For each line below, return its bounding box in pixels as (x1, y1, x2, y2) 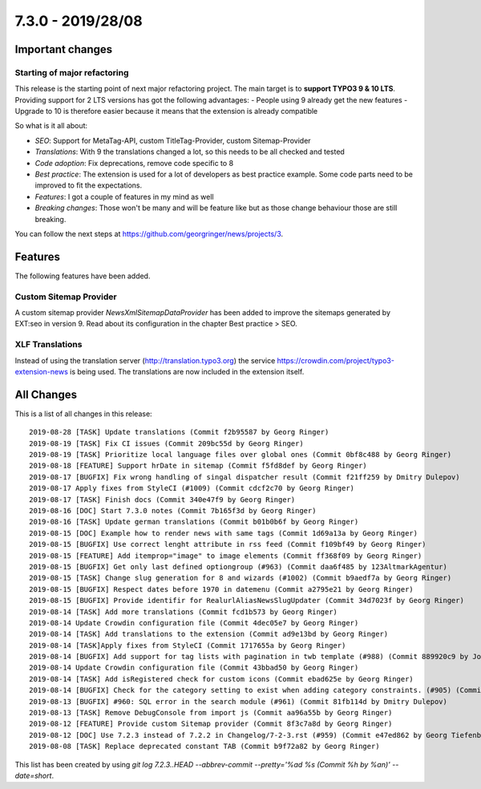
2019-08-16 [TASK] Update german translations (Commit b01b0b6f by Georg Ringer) (29, 517, 359, 527)
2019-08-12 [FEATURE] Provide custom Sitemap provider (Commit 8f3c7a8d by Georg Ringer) (29, 719, 393, 729)
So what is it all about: (14, 121, 88, 131)
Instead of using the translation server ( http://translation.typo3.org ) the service (14, 355, 276, 365)
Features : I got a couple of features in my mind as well (34, 192, 214, 201)
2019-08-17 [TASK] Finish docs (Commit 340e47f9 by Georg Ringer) (29, 495, 296, 504)
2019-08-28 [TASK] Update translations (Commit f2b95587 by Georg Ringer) (29, 427, 329, 437)
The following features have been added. (14, 271, 151, 281)
